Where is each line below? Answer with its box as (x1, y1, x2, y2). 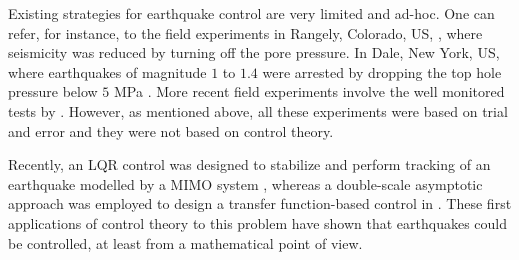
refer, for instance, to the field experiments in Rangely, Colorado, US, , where (8, 22, 483, 43)
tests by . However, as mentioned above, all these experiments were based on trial (8, 100, 508, 121)
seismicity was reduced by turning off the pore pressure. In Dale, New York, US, (8, 42, 500, 63)
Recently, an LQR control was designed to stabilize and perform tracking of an (8, 154, 491, 175)
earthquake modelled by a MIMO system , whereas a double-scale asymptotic (8, 173, 483, 194)
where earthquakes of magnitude (8, 61, 207, 82)
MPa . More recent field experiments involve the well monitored (114, 81, 505, 102)
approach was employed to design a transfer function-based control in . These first (8, 193, 512, 214)
